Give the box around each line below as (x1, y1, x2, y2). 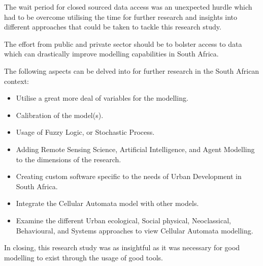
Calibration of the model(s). (16, 109, 104, 120)
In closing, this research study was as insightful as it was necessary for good (4, 242, 240, 253)
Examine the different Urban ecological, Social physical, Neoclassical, (16, 215, 232, 225)
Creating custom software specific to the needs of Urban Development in (16, 171, 242, 182)
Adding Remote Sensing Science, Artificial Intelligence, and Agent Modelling (16, 143, 255, 154)
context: (4, 75, 29, 86)
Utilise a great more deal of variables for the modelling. (16, 93, 188, 103)
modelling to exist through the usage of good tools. (4, 252, 163, 262)
